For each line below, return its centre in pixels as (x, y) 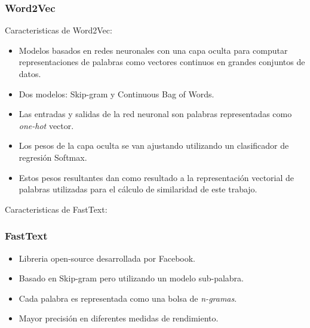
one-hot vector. (46, 125)
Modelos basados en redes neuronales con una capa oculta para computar (153, 50)
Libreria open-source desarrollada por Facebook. (107, 258)
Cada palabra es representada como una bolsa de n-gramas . (128, 298)
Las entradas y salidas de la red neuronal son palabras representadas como (155, 114)
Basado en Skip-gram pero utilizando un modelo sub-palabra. (131, 278)
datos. (30, 73)
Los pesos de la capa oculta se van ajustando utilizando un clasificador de (154, 145)
